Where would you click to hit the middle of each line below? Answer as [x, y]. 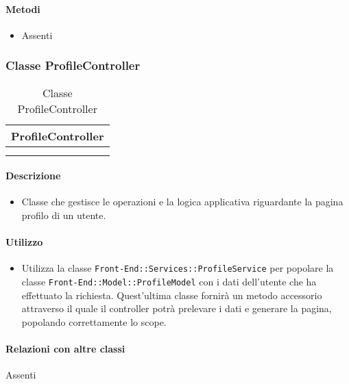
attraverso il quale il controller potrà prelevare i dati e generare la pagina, [177, 308]
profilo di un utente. [64, 215]
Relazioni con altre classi [65, 349]
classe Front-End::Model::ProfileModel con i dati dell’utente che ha [169, 282]
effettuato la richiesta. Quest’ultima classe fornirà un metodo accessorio [172, 295]
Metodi [23, 9]
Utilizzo [24, 242]
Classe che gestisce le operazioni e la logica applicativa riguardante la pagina [182, 202]
